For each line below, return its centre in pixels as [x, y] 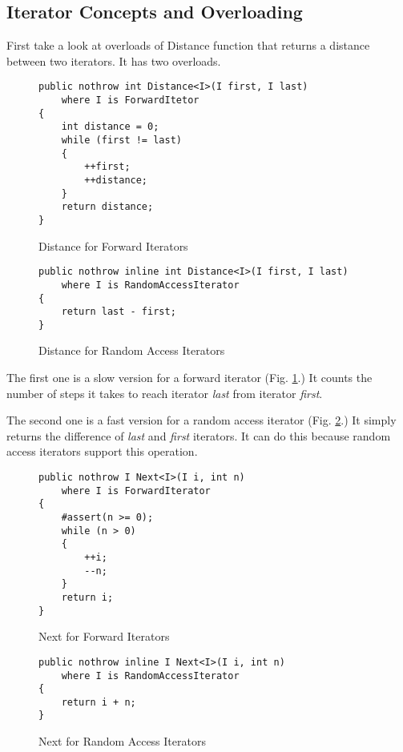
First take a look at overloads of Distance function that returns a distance [188, 45]
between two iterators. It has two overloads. [114, 60]
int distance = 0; [110, 127]
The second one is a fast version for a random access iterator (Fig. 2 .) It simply [201, 420]
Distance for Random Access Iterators [132, 350]
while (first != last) [121, 141]
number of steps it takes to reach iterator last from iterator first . [165, 393]
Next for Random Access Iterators [122, 741]
